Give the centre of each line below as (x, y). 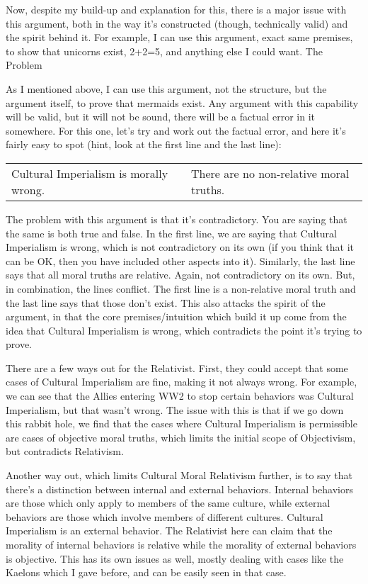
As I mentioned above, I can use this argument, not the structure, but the (166, 88)
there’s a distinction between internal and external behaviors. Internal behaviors (179, 489)
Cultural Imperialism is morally (90, 173)
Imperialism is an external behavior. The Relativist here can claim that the (169, 530)
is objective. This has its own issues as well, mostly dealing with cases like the (175, 558)
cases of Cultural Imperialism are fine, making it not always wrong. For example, (182, 382)
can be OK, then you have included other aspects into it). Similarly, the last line (180, 260)
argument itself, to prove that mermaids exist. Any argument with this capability (182, 102)
